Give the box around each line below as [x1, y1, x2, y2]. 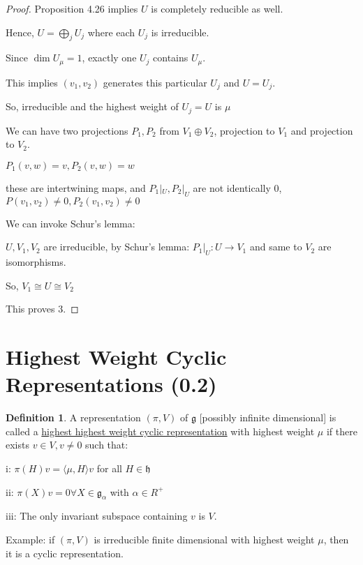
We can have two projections [6, 123, 128, 137]
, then [323, 532, 349, 546]
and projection [290, 123, 353, 137]
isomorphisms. [6, 255, 66, 269]
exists [6, 437, 29, 452]
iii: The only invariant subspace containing [6, 508, 188, 523]
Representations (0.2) [6, 370, 217, 398]
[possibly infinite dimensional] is [199, 410, 336, 425]
